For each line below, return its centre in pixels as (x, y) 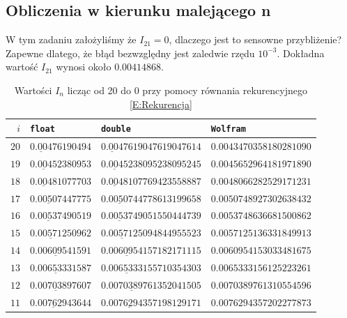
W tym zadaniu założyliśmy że (71, 39)
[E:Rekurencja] (161, 104)
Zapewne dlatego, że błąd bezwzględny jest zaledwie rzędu (130, 53)
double (116, 129)
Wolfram (228, 129)
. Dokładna (301, 53)
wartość (22, 67)
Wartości (33, 90)
